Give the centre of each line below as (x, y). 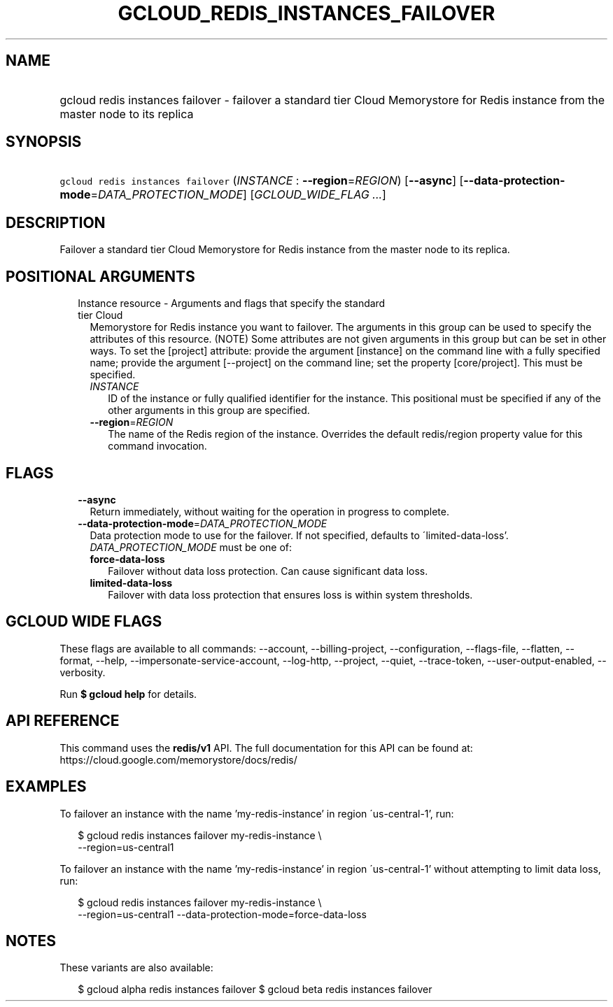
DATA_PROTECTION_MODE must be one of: (191, 547)
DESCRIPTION (56, 222)
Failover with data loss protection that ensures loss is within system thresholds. (290, 594)
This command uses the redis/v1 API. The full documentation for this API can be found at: (266, 748)
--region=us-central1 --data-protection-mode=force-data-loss (222, 914)
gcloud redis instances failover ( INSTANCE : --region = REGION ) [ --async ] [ (262, 181)
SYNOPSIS (44, 142)
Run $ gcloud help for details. (128, 694)
